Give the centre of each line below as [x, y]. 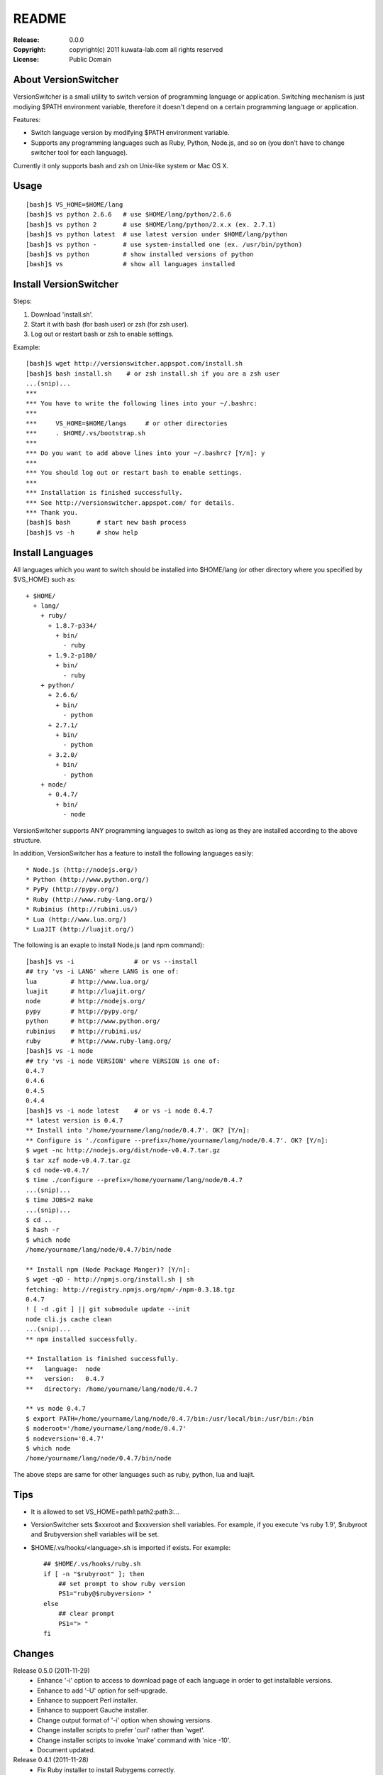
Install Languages [53, 553]
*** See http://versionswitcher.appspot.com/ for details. [131, 503]
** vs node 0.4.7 [56, 1409]
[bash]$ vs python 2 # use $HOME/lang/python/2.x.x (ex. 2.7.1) [151, 224]
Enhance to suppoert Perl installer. [88, 1700]
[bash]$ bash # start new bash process [106, 523]
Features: [27, 120]
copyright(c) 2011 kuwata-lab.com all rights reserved [146, 49]
